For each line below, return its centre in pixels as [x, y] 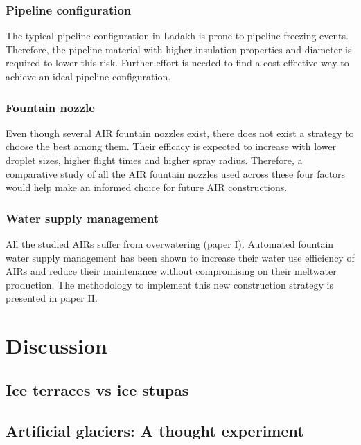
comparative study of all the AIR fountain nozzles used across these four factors [176, 173]
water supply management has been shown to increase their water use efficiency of [180, 257]
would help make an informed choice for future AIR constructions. [147, 187]
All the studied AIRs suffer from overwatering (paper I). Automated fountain [170, 244]
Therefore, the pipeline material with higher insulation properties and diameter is [179, 49]
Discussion [56, 346]
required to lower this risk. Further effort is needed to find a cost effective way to [177, 63]
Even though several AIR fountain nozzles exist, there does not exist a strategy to [180, 133]
